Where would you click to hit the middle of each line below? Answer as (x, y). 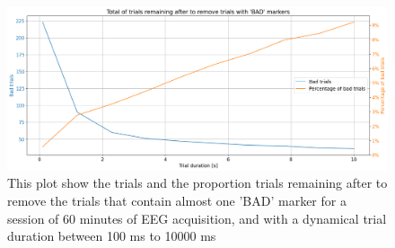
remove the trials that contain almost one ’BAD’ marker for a (177, 200)
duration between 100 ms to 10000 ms (112, 236)
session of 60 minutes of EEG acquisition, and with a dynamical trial (197, 218)
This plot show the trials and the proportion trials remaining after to (197, 183)
